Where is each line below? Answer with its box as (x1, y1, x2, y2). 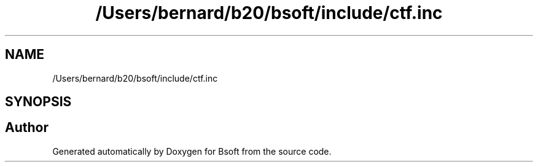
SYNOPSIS (5, 94, 72, 110)
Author (5, 120, 49, 136)
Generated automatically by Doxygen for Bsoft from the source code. (52, 146, 332, 157)
